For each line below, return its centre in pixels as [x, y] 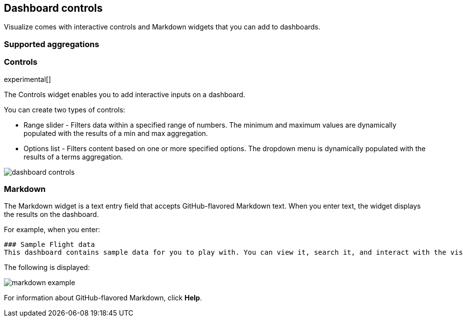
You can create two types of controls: [65, 109]
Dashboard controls [53, 8]
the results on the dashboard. [51, 214]
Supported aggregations [52, 44]
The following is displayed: [47, 267]
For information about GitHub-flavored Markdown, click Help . [103, 298]
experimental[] [27, 79]
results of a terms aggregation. [73, 157]
